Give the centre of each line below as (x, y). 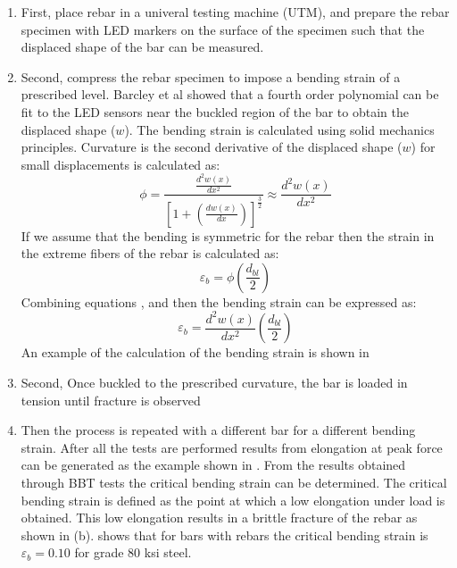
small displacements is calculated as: (120, 164)
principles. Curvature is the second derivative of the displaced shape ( (212, 147)
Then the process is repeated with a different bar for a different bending (218, 430)
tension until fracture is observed (111, 400)
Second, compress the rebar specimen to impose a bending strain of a (211, 76)
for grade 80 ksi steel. (133, 552)
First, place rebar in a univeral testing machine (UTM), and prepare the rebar (235, 12)
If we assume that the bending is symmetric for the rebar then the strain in (228, 235)
